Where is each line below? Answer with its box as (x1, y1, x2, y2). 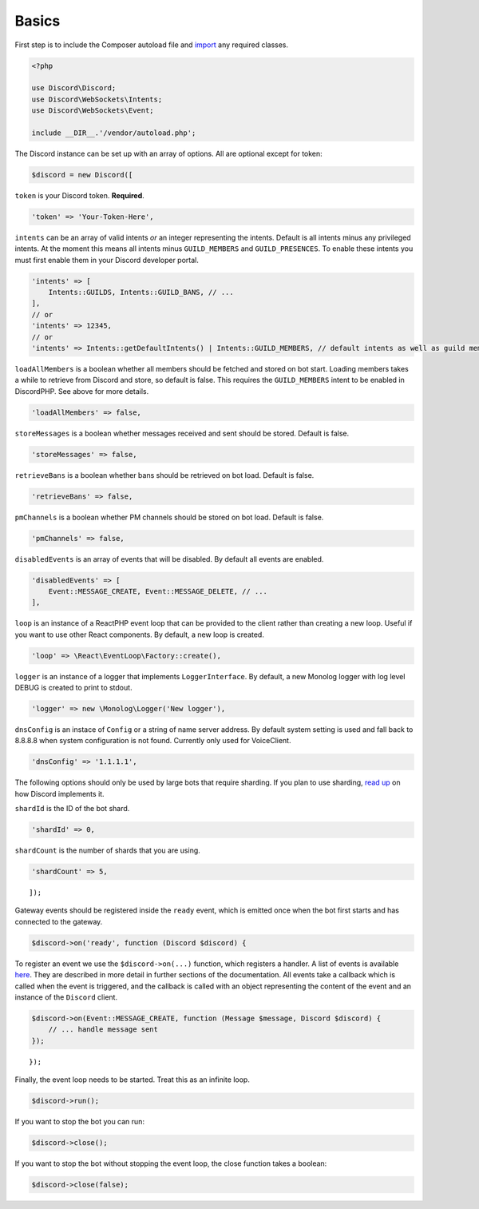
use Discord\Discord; (31, 84, 117, 93)
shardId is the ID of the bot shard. (14, 804, 130, 813)
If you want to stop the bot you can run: (14, 1117, 145, 1127)
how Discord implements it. (14, 789, 105, 798)
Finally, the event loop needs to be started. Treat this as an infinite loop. (14, 1075, 251, 1084)
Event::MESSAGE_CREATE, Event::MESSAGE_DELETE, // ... (48, 587, 267, 595)
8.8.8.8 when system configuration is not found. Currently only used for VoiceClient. (14, 736, 291, 746)
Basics (14, 12, 61, 30)
